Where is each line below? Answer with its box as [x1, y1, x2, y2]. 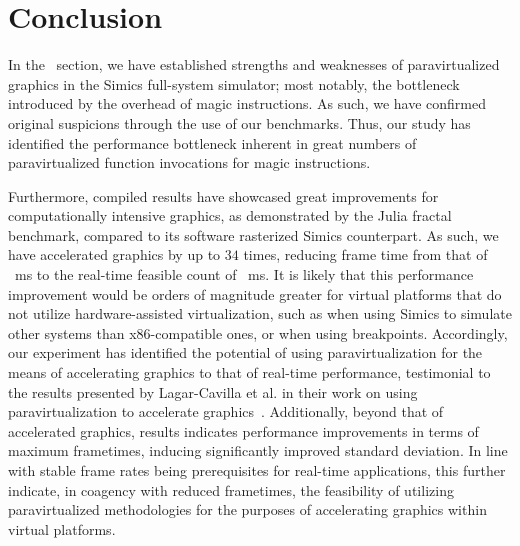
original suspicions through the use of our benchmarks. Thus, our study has [8, 112, 471, 133]
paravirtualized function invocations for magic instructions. [8, 152, 371, 173]
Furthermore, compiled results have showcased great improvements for [8, 185, 439, 206]
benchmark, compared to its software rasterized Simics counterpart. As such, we [8, 224, 499, 245]
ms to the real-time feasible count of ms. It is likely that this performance [14, 264, 474, 285]
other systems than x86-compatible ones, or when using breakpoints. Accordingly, [8, 322, 508, 343]
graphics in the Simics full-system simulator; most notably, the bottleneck [8, 73, 460, 94]
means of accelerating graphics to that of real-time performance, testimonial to [8, 362, 491, 383]
